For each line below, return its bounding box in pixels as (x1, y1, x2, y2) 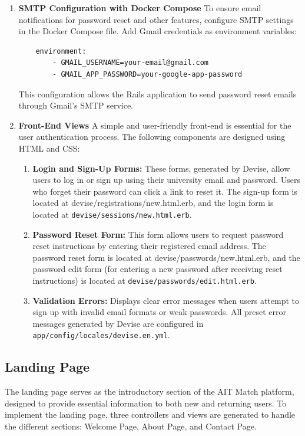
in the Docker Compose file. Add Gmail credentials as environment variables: (18, 25, 297, 37)
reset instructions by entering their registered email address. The (32, 240, 266, 252)
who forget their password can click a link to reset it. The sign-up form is (32, 185, 297, 197)
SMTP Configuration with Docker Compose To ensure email (18, 2, 261, 14)
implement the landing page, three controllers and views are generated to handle (5, 408, 296, 421)
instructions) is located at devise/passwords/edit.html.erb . (32, 274, 257, 286)
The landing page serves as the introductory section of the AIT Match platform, (5, 385, 294, 398)
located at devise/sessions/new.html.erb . (32, 208, 192, 220)
